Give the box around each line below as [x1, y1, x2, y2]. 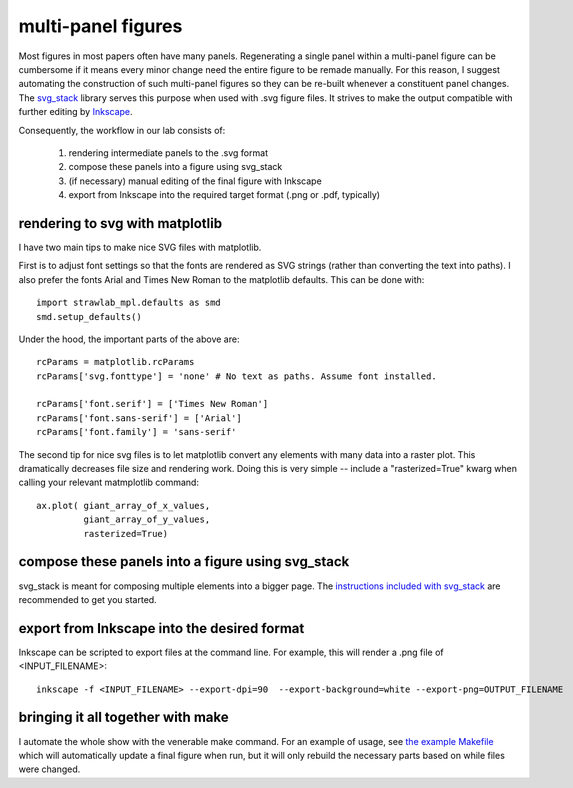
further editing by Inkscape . [18, 106, 134, 118]
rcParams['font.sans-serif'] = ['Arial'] [36, 412, 242, 424]
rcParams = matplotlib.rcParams [36, 356, 195, 368]
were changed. [18, 763, 81, 775]
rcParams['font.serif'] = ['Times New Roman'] [36, 398, 269, 410]
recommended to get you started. [18, 593, 157, 605]
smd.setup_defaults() [36, 311, 142, 322]
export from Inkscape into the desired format [18, 620, 305, 637]
